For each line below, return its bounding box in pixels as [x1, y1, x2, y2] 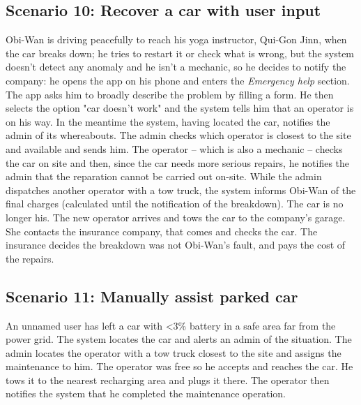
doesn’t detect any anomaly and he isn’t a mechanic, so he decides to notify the [6, 59, 346, 74]
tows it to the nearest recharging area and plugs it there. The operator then [6, 372, 330, 387]
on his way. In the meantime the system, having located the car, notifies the [6, 114, 330, 128]
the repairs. [6, 251, 54, 265]
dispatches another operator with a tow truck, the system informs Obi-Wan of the [6, 182, 356, 197]
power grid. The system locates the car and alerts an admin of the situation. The [6, 332, 352, 346]
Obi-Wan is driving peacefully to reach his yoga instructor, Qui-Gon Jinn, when [6, 32, 347, 47]
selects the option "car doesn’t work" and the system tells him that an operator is [6, 101, 354, 115]
